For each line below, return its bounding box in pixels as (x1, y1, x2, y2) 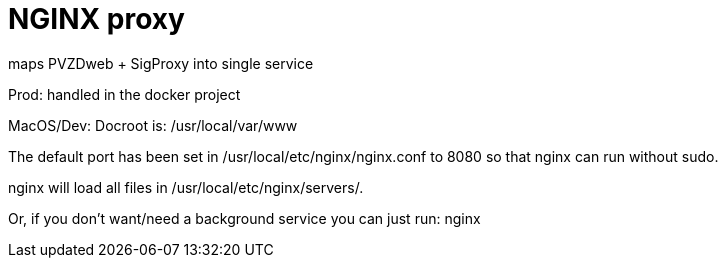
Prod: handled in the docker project (8, 85, 241, 103)
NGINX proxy (8, 2, 185, 36)
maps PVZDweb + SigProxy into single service (8, 54, 314, 72)
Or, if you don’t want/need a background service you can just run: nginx (8, 209, 481, 227)
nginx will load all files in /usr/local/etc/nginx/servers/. (8, 178, 364, 196)
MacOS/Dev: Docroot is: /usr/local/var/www (8, 116, 298, 134)
